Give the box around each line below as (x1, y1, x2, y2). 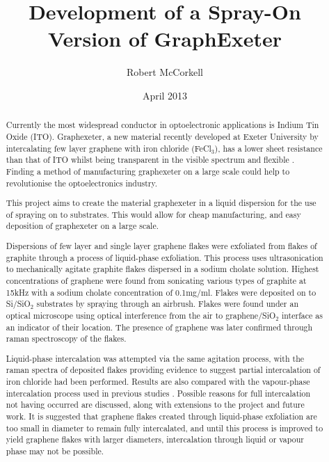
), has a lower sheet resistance (214, 142, 323, 154)
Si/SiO (6, 298, 31, 310)
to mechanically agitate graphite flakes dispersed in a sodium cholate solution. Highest (6, 263, 319, 275)
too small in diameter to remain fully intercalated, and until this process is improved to (6, 422, 323, 433)
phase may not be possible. (6, 445, 104, 457)
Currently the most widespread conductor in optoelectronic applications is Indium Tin (6, 119, 319, 131)
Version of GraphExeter (47, 24, 282, 53)
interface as (282, 309, 323, 321)
